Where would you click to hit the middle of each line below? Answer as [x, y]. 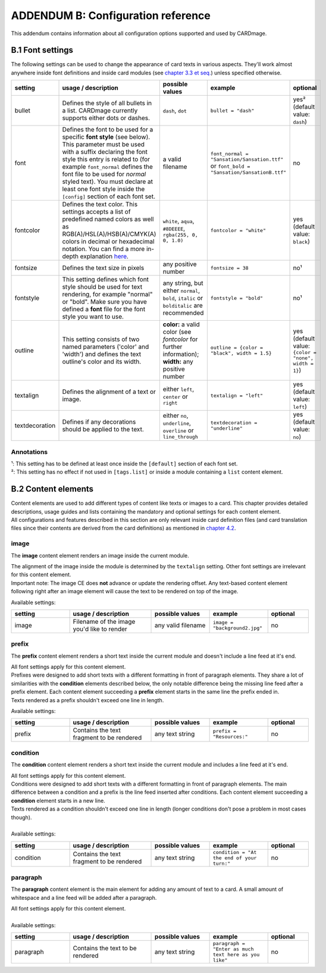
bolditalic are [183, 305]
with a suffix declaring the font [105, 152]
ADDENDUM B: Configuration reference [111, 15]
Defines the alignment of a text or [109, 392]
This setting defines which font [105, 280]
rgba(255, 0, [181, 235]
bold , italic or [183, 298]
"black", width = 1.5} [241, 353]
